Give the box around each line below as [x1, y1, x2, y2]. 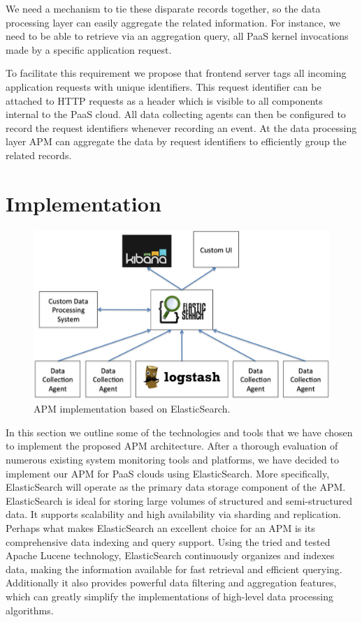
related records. [6, 147, 72, 162]
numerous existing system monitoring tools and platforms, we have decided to [6, 452, 339, 467]
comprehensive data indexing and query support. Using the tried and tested [6, 534, 331, 549]
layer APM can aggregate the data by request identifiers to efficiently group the [6, 134, 347, 149]
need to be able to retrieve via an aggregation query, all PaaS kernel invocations [6, 29, 349, 43]
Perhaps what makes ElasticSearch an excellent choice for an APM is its [6, 521, 315, 535]
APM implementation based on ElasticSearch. [34, 401, 231, 416]
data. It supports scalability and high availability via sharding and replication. [6, 507, 342, 521]
